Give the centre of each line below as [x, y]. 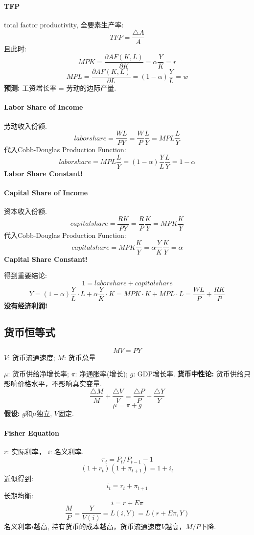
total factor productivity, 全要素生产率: [64, 24]
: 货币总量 [80, 357]
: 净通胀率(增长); [101, 374]
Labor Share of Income [44, 107]
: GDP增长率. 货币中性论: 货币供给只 [192, 374]
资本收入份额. [25, 211]
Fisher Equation [32, 432]
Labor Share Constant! [43, 173]
